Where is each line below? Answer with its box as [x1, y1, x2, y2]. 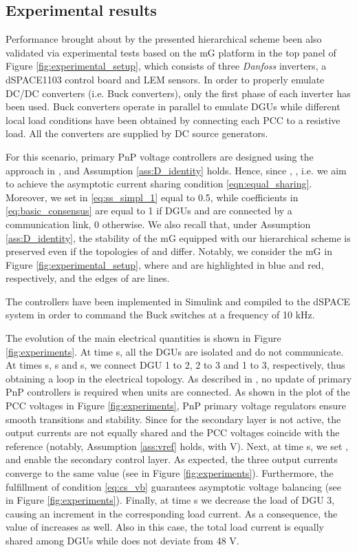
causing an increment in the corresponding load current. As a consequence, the [6, 506, 338, 520]
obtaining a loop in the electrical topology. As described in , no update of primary [6, 371, 352, 385]
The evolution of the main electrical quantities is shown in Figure [6, 331, 281, 345]
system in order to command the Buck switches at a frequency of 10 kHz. [6, 307, 315, 322]
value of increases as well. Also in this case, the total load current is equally [6, 520, 324, 534]
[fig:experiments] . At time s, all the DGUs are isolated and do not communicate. [6, 344, 344, 358]
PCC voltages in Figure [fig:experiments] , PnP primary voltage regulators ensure [6, 398, 346, 413]
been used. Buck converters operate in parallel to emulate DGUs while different [6, 99, 340, 114]
